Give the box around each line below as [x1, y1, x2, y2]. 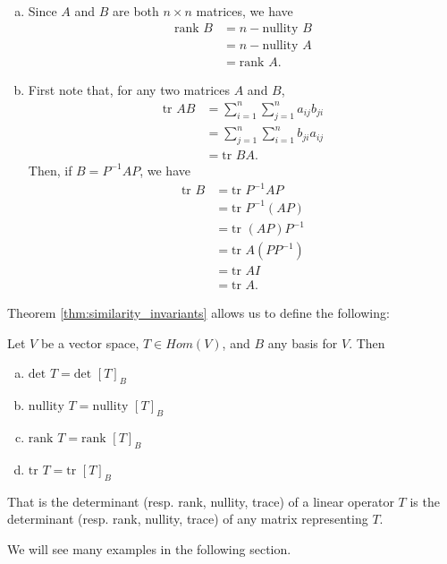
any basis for [267, 333, 338, 352]
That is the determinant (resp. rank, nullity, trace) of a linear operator [7, 491, 394, 510]
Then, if [28, 160, 72, 179]
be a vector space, [40, 333, 139, 352]
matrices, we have [196, 2, 293, 20]
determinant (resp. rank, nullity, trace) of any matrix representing [7, 509, 368, 528]
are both [113, 2, 159, 20]
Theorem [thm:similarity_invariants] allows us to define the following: [7, 303, 390, 322]
